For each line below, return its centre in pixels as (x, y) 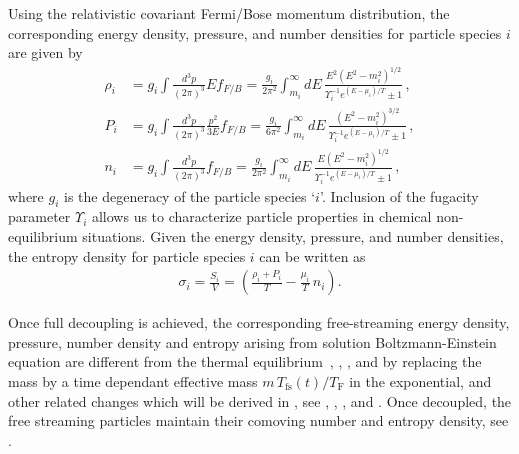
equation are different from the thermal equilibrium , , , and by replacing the (245, 361)
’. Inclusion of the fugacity (399, 195)
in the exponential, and (420, 380)
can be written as (312, 255)
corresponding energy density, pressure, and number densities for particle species (255, 32)
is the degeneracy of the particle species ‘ (190, 195)
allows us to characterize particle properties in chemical (261, 216)
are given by (45, 52)
